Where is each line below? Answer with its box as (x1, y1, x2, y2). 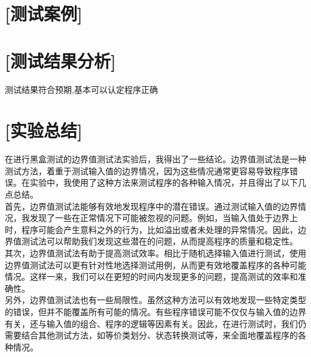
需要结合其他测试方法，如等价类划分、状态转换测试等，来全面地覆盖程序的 (5, 329, 298, 341)
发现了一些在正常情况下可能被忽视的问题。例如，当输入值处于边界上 (29, 211, 298, 224)
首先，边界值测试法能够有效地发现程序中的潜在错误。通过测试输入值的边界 (5, 199, 298, 212)
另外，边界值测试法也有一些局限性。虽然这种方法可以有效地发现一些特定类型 (5, 294, 306, 306)
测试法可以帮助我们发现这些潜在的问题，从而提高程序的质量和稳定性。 (21, 235, 298, 247)
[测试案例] (5, 1, 83, 26)
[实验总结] (5, 118, 83, 143)
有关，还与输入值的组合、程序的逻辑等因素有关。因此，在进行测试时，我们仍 (5, 317, 306, 329)
